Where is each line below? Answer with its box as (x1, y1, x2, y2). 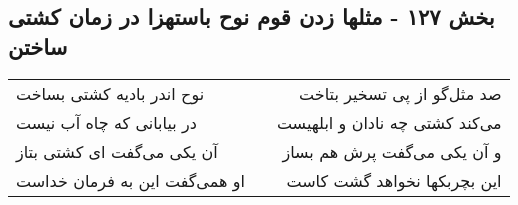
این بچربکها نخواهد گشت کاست (286, 168, 502, 192)
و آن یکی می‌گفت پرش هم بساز (282, 139, 502, 163)
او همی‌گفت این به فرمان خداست (16, 168, 245, 192)
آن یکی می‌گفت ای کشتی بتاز (16, 139, 218, 163)
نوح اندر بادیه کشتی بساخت (16, 81, 205, 105)
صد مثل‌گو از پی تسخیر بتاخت (299, 81, 502, 105)
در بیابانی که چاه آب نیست (16, 110, 197, 134)
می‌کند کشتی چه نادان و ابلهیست (276, 110, 502, 134)
